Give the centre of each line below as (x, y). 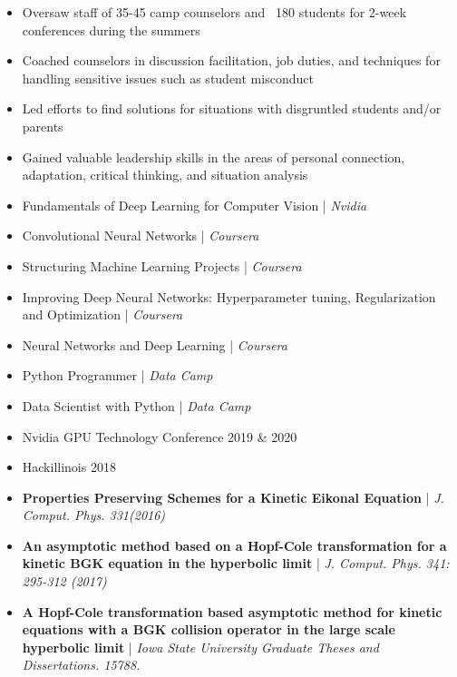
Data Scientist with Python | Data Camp (136, 405)
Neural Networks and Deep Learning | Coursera (155, 344)
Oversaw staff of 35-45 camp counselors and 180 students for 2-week (214, 12)
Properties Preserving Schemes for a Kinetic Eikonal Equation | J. (233, 497)
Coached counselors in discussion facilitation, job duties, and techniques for (231, 60)
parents (43, 126)
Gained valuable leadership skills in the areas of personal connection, (214, 157)
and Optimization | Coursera (102, 314)
